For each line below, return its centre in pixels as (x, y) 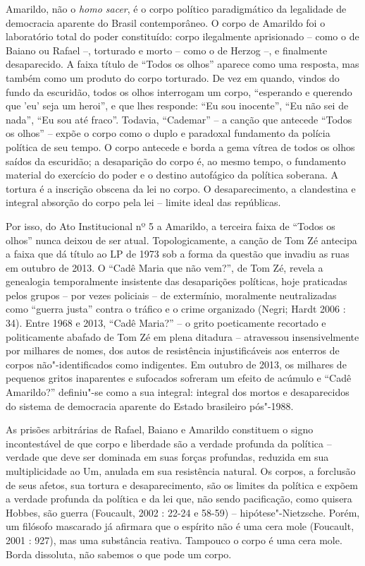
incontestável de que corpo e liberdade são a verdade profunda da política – (169, 443)
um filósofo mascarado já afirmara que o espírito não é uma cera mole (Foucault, (180, 526)
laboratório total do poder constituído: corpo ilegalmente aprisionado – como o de (182, 36)
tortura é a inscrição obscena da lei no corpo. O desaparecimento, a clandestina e (181, 188)
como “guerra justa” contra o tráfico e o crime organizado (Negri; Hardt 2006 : (176, 309)
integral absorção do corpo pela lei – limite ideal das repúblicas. (143, 202)
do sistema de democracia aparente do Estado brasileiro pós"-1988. (150, 405)
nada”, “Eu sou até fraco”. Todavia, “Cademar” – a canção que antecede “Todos (179, 119)
